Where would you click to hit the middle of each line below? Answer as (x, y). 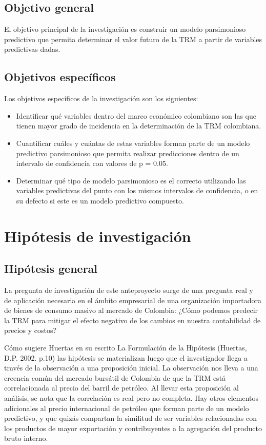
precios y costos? (30, 330)
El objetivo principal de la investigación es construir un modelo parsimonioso (125, 29)
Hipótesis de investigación (98, 236)
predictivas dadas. (32, 49)
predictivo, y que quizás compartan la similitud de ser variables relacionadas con (130, 418)
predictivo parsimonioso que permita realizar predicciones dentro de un (128, 153)
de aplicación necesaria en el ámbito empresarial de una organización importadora (133, 300)
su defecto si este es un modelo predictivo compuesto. (100, 200)
